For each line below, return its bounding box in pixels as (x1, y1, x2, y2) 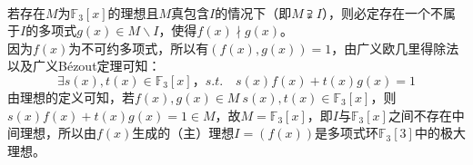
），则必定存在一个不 (321, 3, 443, 22)
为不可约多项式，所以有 (68, 38, 209, 57)
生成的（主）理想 (132, 123, 235, 142)
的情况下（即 (215, 3, 292, 22)
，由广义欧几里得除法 (331, 38, 459, 57)
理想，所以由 (19, 123, 96, 142)
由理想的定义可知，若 (7, 87, 135, 106)
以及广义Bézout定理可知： (7, 56, 161, 75)
